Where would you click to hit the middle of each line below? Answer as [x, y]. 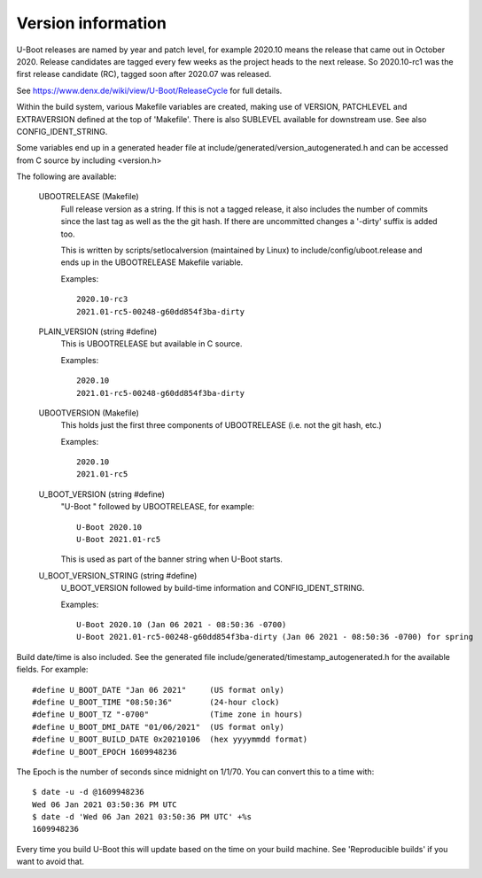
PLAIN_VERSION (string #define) [98, 331]
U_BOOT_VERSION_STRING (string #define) [118, 575]
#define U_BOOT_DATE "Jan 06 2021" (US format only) [159, 690]
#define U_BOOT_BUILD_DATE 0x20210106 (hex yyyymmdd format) [170, 739]
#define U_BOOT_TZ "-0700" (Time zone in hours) [167, 715]
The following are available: [66, 176]
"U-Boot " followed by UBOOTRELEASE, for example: [157, 507]
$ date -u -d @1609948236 [89, 792]
